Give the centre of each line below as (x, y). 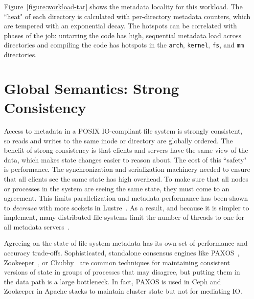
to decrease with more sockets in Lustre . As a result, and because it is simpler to (127, 207)
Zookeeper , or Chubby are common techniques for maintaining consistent (117, 262)
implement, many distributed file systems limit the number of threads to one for (124, 217)
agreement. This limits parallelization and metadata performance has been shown (126, 198)
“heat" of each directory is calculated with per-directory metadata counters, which (127, 16)
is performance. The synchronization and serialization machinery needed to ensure (127, 169)
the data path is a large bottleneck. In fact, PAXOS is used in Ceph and (113, 281)
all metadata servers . (37, 226)
